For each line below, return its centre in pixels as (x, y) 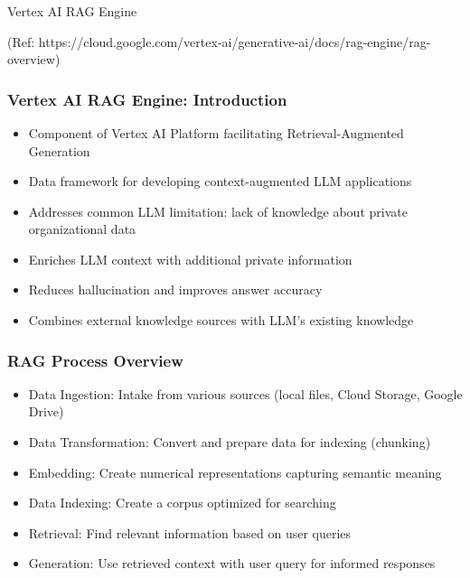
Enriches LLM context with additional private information (190, 259)
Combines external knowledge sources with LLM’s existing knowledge (221, 320)
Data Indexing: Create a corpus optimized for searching (182, 503)
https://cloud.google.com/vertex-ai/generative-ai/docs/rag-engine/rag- (235, 41)
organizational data (82, 229)
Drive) (46, 411)
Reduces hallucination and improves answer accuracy (175, 289)
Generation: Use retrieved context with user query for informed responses (232, 563)
